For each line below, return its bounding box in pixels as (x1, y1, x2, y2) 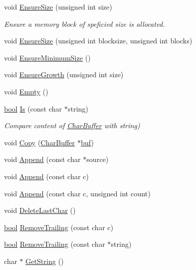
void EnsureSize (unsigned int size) (4, 2, 112, 12)
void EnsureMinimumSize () (4, 52, 91, 63)
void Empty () (4, 86, 48, 96)
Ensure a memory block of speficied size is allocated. (4, 18, 165, 29)
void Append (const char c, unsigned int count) (4, 188, 151, 198)
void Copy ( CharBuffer (4, 137, 75, 147)
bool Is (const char (4, 103, 62, 114)
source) (86, 154, 109, 165)
